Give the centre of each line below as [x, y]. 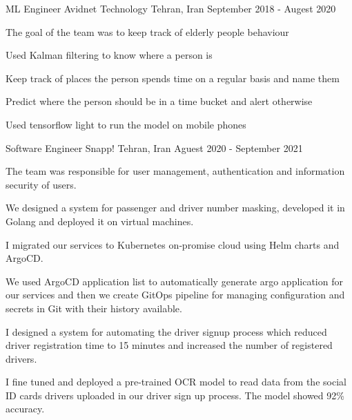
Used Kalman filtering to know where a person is [109, 55]
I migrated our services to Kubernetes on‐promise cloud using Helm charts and [173, 244]
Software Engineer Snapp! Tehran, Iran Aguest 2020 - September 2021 [154, 147]
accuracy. [25, 409]
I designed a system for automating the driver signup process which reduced [166, 331]
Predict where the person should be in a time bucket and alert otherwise [159, 101]
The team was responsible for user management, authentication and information [175, 171]
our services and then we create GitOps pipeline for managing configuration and [175, 295]
